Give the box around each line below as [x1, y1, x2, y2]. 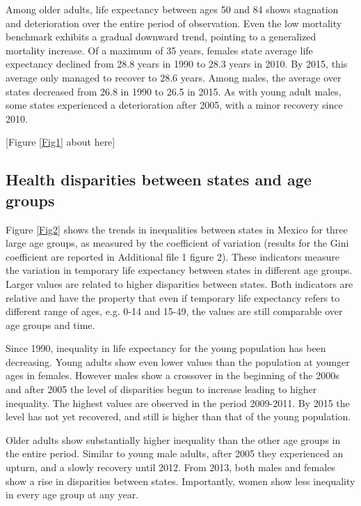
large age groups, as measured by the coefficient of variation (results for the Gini [6, 236, 349, 250]
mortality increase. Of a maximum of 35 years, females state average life [6, 43, 313, 57]
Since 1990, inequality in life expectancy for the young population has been [6, 341, 326, 355]
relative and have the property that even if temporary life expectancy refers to [6, 290, 340, 305]
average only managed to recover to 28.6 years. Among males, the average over [6, 70, 342, 84]
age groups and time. [6, 317, 95, 332]
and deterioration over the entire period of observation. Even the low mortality [6, 15, 342, 30]
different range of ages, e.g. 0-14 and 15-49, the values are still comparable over [6, 304, 343, 319]
